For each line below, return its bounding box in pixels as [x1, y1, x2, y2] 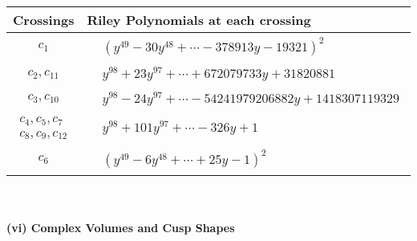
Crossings [13, 10, 75, 29]
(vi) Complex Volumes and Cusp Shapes [6, 219, 235, 236]
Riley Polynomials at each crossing [87, 10, 311, 29]
